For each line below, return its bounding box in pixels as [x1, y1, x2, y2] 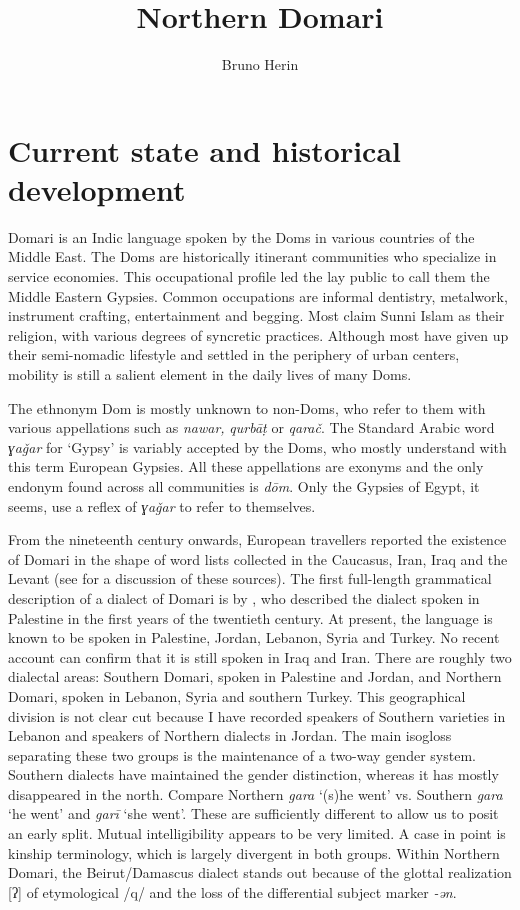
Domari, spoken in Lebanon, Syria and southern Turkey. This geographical [8, 685, 466, 706]
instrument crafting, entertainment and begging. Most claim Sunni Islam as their [8, 305, 505, 326]
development [8, 168, 186, 209]
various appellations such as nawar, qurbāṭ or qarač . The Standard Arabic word [8, 417, 495, 438]
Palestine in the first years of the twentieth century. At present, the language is [8, 607, 493, 628]
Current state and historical [8, 129, 401, 170]
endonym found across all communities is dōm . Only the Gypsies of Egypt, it [8, 475, 480, 496]
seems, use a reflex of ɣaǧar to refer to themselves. [8, 495, 316, 516]
